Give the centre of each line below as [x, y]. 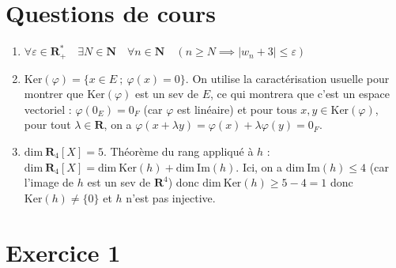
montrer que [54, 94]
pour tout [47, 125]
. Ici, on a [259, 166]
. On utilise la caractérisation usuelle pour [287, 78]
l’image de [49, 182]
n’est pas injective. [171, 197]
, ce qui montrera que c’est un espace [300, 94]
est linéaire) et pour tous [237, 109]
